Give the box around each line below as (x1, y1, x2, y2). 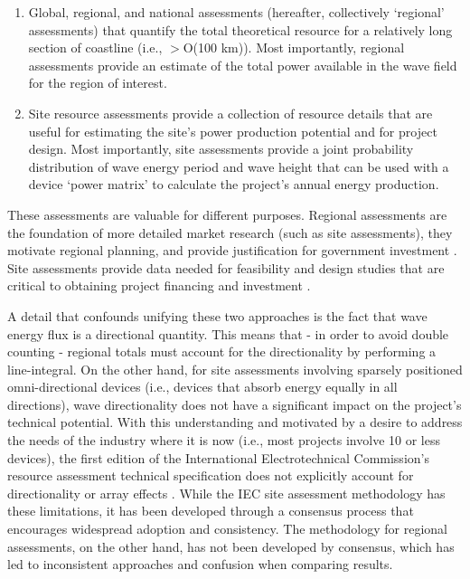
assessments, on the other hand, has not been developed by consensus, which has (7, 536, 455, 555)
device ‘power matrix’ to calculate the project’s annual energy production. (28, 175, 439, 194)
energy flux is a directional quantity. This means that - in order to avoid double (7, 324, 449, 343)
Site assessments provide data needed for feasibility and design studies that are (7, 258, 445, 277)
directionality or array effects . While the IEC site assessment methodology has (7, 483, 446, 502)
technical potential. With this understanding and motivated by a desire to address (7, 413, 463, 432)
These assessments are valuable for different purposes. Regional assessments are (7, 204, 447, 223)
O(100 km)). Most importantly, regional (183, 38, 405, 57)
